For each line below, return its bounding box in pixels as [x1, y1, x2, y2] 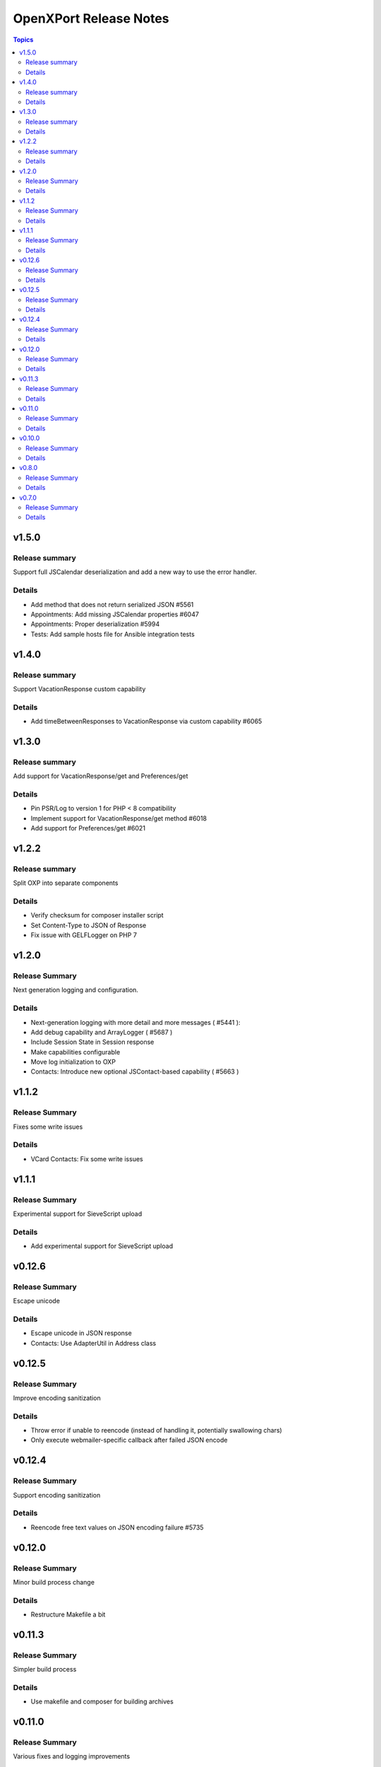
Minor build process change [13, 1578, 95, 1586]
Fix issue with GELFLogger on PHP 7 [30, 931, 138, 939]
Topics [13, 35, 34, 44]
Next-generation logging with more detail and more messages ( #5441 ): [30, 1018, 241, 1026]
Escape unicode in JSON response [30, 1329, 132, 1337]
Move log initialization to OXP [30, 1057, 116, 1067]
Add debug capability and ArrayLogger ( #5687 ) [30, 1028, 173, 1036]
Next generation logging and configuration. [13, 986, 139, 994]
